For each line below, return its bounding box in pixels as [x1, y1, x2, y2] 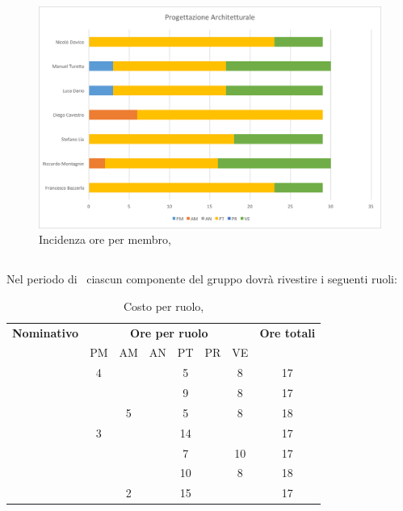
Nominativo [12, 324, 79, 341]
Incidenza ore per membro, [39, 231, 171, 248]
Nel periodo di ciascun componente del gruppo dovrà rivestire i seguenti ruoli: [6, 270, 397, 287]
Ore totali [259, 324, 316, 341]
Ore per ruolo [130, 324, 208, 341]
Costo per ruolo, [123, 297, 204, 314]
